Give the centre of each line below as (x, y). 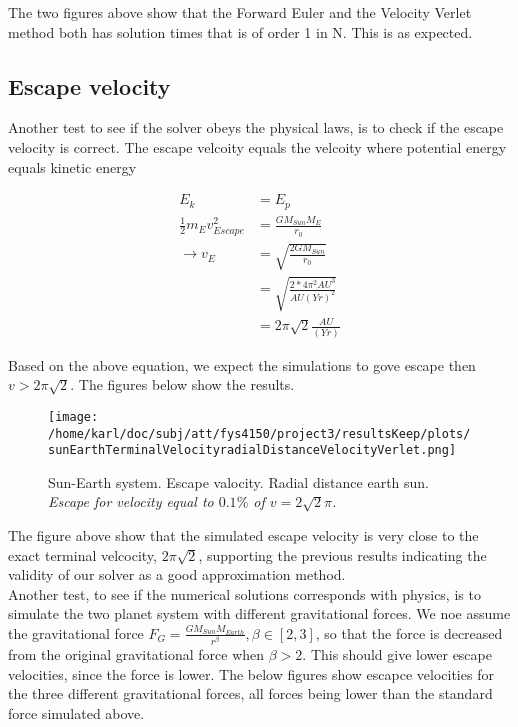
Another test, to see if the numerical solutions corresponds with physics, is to (244, 593)
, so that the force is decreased (409, 632)
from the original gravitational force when (136, 654)
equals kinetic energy (72, 166)
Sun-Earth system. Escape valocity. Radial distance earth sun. (239, 481)
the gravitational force (76, 632)
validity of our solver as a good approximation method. (177, 574)
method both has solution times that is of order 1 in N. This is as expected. (240, 31)
